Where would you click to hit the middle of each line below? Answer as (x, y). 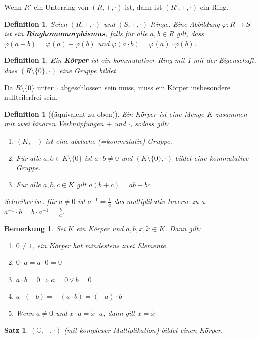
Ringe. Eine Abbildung (185, 23)
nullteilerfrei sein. (31, 97)
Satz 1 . (16, 330)
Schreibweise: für (30, 201)
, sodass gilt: (149, 124)
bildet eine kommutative (212, 157)
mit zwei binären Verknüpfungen (54, 124)
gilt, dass (190, 33)
